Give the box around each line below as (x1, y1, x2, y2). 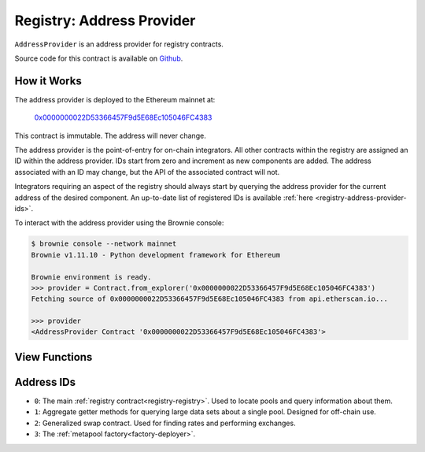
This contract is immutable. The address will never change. (14, 131, 206, 140)
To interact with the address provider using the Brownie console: (14, 218, 224, 228)
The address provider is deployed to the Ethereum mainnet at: (14, 94, 216, 104)
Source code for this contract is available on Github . (14, 54, 183, 63)
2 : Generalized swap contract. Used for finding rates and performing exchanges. (34, 418, 296, 428)
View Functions (14, 350, 93, 364)
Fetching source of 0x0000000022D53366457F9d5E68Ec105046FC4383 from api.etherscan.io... (31, 295, 389, 303)
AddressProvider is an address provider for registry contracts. (14, 39, 224, 49)
